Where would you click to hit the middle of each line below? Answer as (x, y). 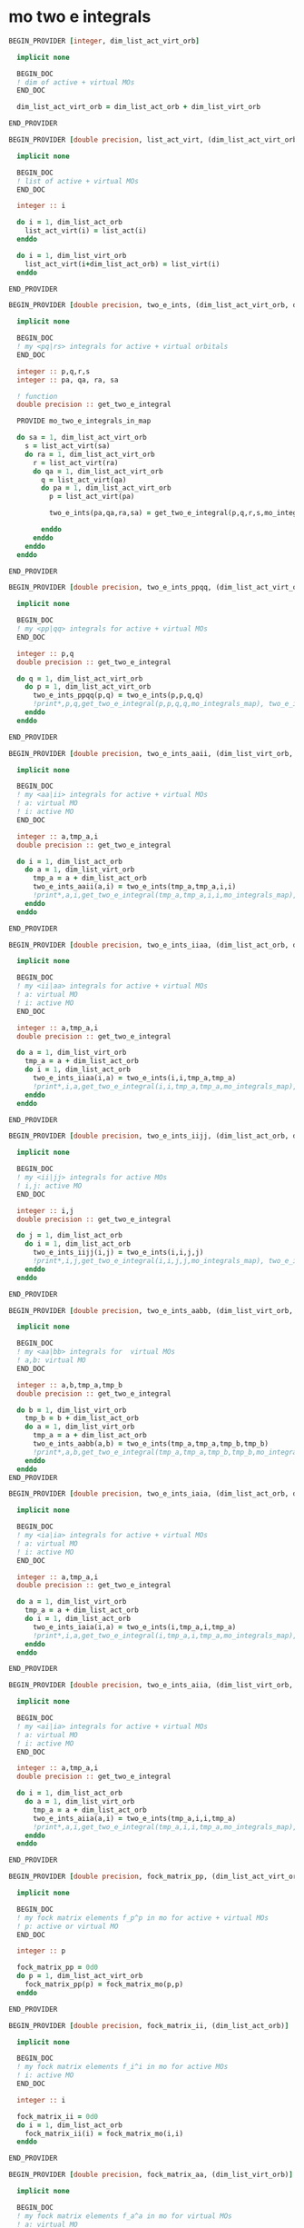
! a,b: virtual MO (52, 1360)
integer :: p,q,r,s (54, 371)
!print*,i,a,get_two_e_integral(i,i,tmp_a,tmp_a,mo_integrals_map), (165, 1086)
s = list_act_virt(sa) (68, 446)
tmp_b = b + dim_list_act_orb (82, 1418)
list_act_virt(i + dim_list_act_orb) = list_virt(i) (123, 264)
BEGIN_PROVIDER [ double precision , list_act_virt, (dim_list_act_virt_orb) (155, 140)
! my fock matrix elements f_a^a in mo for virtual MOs (124, 2216)
